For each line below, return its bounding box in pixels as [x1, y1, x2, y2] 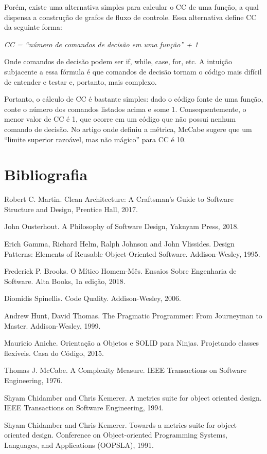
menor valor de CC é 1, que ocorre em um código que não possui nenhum [4, 113, 236, 124]
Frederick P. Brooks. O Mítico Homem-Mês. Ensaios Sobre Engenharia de [4, 266, 237, 276]
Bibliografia [4, 164, 88, 185]
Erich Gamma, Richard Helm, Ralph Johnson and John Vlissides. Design [4, 238, 235, 249]
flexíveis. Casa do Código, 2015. [4, 347, 104, 358]
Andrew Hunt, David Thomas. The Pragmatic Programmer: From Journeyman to [4, 310, 262, 320]
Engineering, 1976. [4, 374, 63, 385]
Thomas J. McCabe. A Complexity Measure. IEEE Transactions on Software [4, 365, 246, 375]
